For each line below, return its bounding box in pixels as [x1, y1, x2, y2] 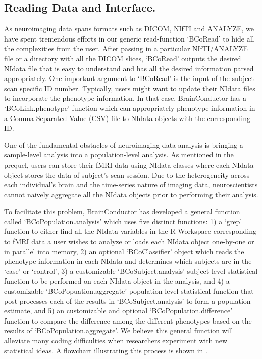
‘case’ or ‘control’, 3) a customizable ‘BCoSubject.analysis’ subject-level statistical [4, 265, 258, 276]
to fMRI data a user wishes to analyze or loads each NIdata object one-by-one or [4, 236, 254, 247]
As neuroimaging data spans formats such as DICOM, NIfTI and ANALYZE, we [4, 23, 254, 34]
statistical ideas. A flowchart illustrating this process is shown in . [4, 345, 207, 355]
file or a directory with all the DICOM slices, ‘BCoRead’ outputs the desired [4, 53, 241, 63]
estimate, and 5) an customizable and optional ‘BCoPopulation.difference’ [4, 305, 233, 316]
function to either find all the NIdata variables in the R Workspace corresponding [4, 226, 256, 236]
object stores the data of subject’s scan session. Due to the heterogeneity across [4, 169, 250, 180]
